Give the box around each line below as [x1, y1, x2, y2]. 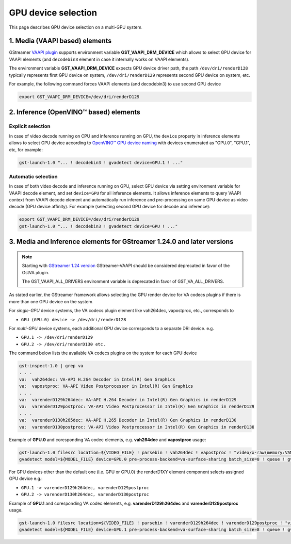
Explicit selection [9, 123, 50, 130]
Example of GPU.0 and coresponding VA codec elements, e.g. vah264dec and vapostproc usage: [9, 437, 206, 443]
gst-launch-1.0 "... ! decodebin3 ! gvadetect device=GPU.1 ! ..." [19, 160, 183, 165]
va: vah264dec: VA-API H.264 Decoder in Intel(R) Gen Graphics [19, 377, 176, 382]
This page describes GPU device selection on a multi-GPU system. [9, 24, 143, 30]
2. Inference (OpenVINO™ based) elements [9, 108, 141, 116]
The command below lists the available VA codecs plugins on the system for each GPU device [9, 350, 197, 356]
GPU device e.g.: [9, 476, 43, 481]
